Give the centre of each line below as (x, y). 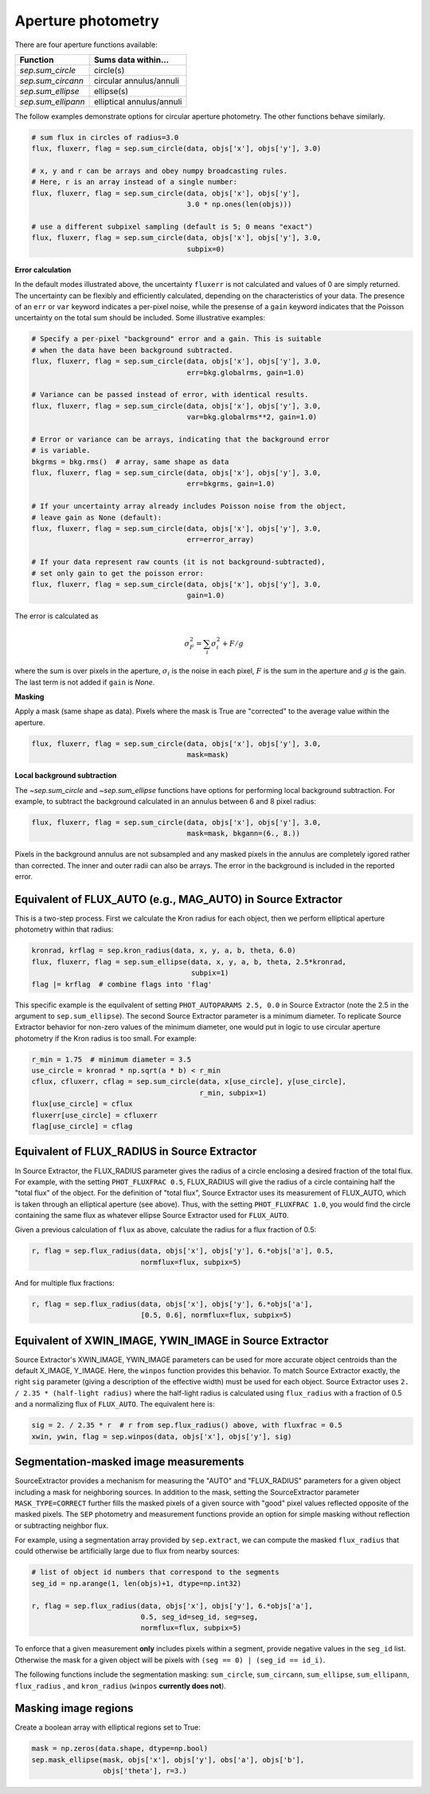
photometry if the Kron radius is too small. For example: (106, 1038)
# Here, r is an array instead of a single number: (135, 182)
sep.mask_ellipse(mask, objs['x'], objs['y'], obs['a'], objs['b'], (168, 1760)
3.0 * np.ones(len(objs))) (239, 204)
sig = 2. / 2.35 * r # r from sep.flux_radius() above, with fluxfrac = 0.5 (187, 1425)
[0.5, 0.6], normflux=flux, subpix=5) (216, 1315)
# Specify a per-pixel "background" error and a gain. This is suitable (176, 339)
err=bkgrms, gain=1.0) (231, 484)
